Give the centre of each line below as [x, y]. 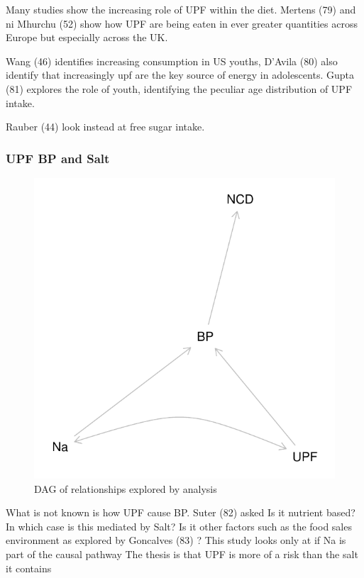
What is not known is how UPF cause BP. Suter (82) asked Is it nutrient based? [181, 512]
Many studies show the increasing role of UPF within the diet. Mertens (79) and [181, 9]
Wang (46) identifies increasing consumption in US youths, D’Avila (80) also [172, 61]
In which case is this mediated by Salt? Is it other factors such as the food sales [179, 526]
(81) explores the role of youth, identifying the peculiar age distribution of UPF [179, 88]
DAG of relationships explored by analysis [126, 488]
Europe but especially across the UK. [87, 37]
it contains [29, 568]
